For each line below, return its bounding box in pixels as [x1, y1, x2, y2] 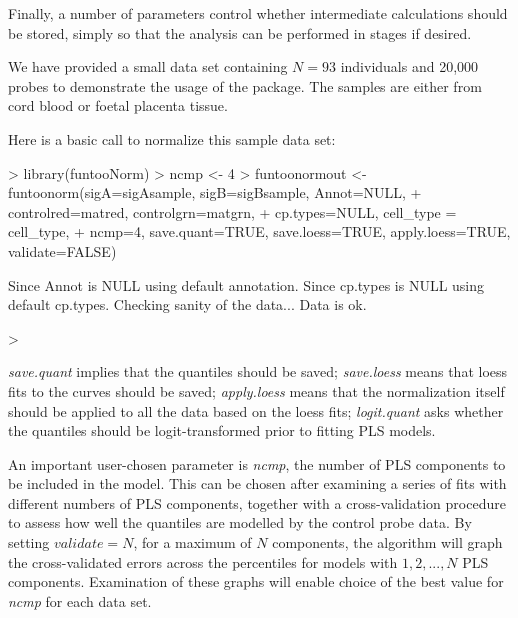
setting [8, 532, 50, 553]
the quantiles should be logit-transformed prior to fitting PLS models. [8, 420, 436, 441]
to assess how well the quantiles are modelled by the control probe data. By [8, 512, 472, 533]
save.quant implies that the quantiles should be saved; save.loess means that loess [8, 361, 508, 382]
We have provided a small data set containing [8, 56, 288, 77]
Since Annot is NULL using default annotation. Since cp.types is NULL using [8, 274, 485, 295]
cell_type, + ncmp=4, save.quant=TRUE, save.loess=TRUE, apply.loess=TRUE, [8, 221, 511, 242]
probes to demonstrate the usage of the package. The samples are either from [8, 75, 482, 96]
